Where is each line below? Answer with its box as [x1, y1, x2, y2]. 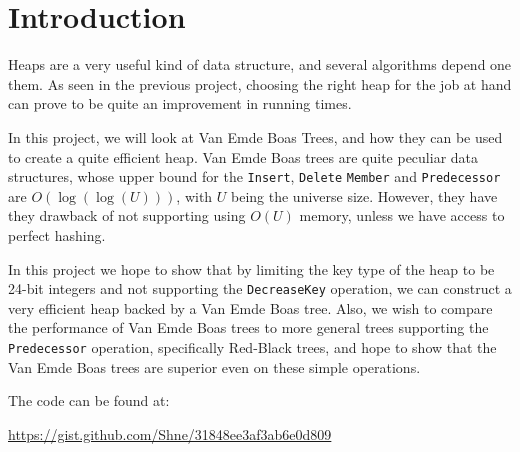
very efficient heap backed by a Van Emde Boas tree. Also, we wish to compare [8, 297, 493, 318]
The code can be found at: [8, 390, 170, 411]
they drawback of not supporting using [8, 205, 246, 226]
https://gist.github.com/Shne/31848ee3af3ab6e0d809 [8, 423, 332, 444]
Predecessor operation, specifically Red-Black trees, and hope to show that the [8, 336, 497, 357]
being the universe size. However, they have [231, 185, 498, 206]
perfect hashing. [8, 224, 106, 245]
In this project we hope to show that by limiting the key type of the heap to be [8, 258, 495, 279]
